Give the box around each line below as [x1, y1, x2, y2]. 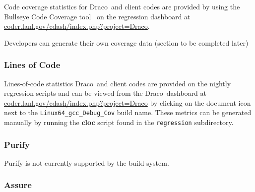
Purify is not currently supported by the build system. [4, 157, 169, 168]
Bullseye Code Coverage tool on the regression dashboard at [4, 11, 191, 21]
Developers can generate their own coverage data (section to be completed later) [4, 37, 249, 48]
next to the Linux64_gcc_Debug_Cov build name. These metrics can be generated [4, 107, 252, 118]
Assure [4, 179, 32, 191]
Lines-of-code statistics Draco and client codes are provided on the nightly [4, 78, 231, 88]
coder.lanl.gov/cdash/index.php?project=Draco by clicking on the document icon [4, 97, 251, 108]
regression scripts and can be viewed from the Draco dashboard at [4, 88, 206, 98]
